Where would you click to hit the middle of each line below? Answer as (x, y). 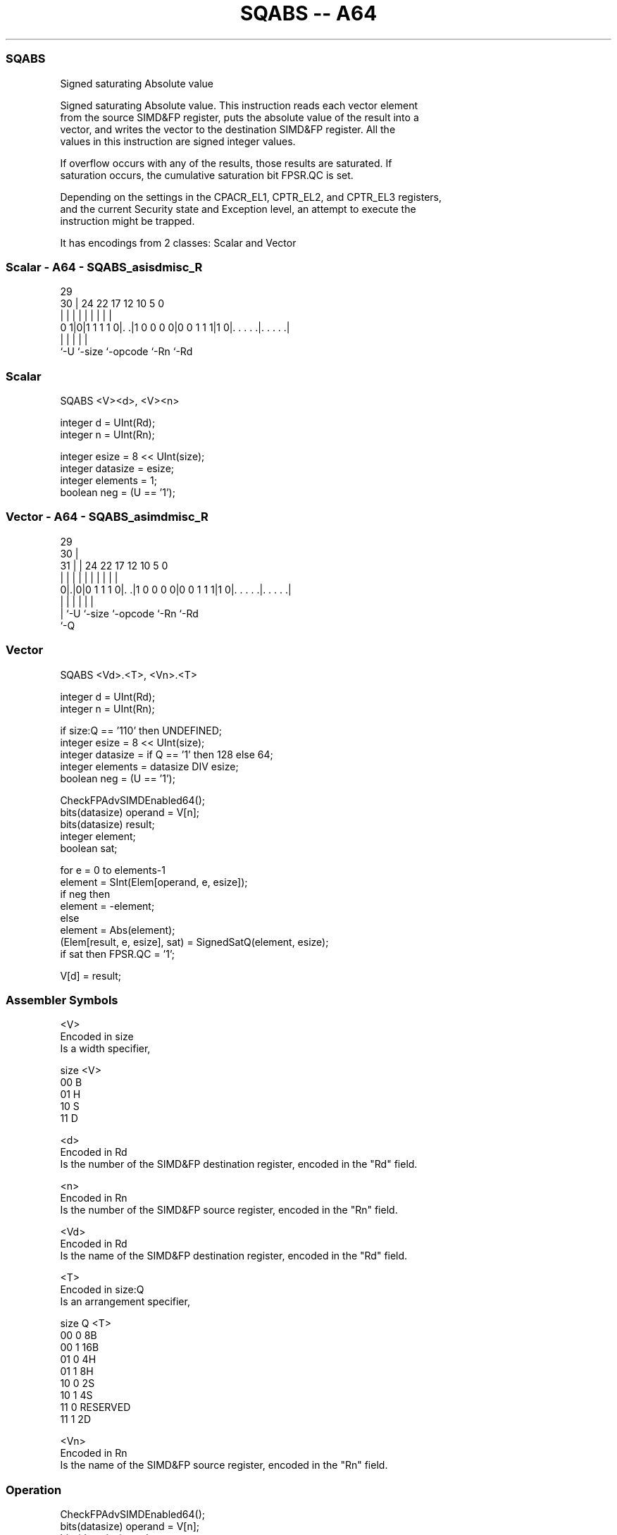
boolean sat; (89, 848)
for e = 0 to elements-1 (113, 870)
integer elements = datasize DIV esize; (149, 766)
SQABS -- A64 (308, 13)
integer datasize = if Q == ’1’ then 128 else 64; (167, 754)
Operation (34, 1490)
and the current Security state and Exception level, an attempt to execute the (238, 209)
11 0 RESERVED (95, 1407)
